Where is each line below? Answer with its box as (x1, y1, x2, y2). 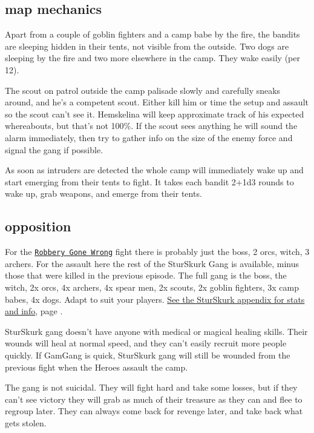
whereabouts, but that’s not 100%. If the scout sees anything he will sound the (5, 119, 298, 132)
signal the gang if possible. (5, 143, 103, 156)
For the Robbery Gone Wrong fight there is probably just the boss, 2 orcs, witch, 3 (5, 245, 310, 258)
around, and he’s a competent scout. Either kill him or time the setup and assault (5, 96, 309, 108)
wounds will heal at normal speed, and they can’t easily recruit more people (5, 337, 287, 349)
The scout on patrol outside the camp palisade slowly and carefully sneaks (5, 84, 281, 96)
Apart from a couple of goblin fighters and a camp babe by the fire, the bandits (5, 28, 300, 41)
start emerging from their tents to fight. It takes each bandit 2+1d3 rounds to (5, 175, 294, 188)
